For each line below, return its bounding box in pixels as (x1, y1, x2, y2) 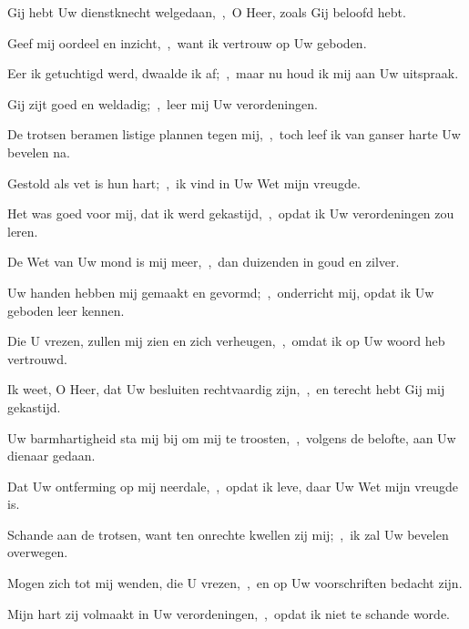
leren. (7, 221, 38, 240)
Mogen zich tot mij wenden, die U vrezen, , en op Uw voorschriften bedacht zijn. (7, 573, 463, 593)
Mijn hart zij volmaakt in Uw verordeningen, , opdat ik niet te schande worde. (7, 604, 450, 623)
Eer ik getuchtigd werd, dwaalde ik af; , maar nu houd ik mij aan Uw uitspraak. (7, 64, 459, 83)
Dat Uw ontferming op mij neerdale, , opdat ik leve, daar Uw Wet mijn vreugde (7, 476, 459, 495)
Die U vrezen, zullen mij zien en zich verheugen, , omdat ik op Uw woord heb (7, 331, 445, 350)
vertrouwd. (7, 349, 67, 368)
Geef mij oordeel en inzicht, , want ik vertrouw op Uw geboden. (7, 33, 367, 52)
